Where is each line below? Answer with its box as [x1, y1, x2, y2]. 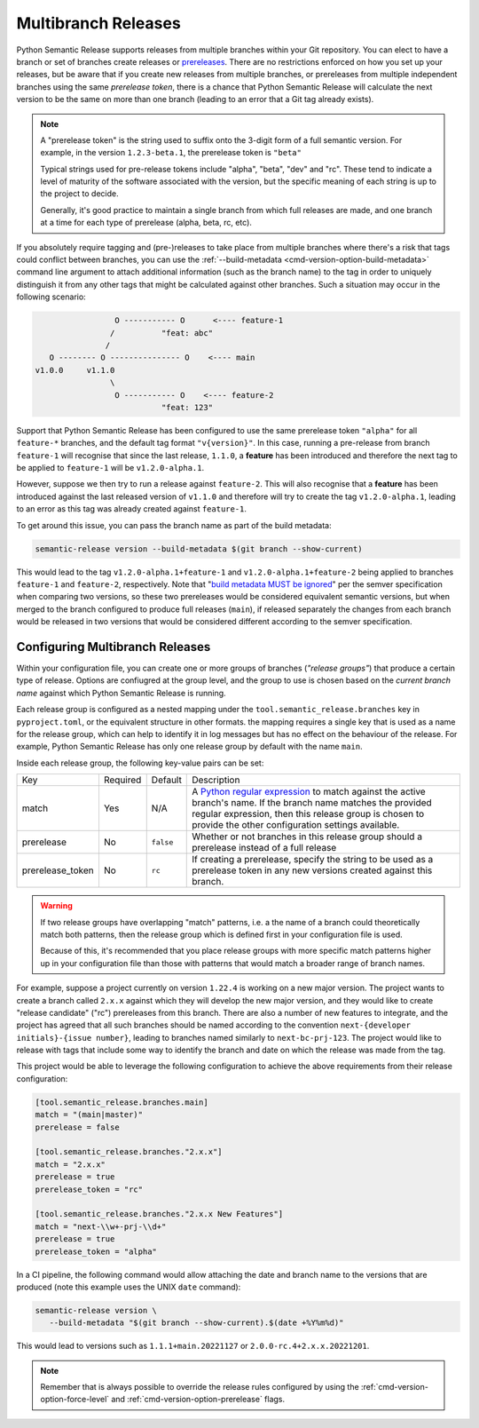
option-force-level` [40, 1394, 110, 1405]
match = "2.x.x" [35, 1159, 106, 1170]
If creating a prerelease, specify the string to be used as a [192, 853, 434, 866]
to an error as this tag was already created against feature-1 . [16, 504, 247, 514]
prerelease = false [35, 1122, 120, 1132]
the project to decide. [40, 188, 119, 199]
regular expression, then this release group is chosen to [192, 808, 425, 821]
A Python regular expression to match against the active [192, 786, 426, 798]
